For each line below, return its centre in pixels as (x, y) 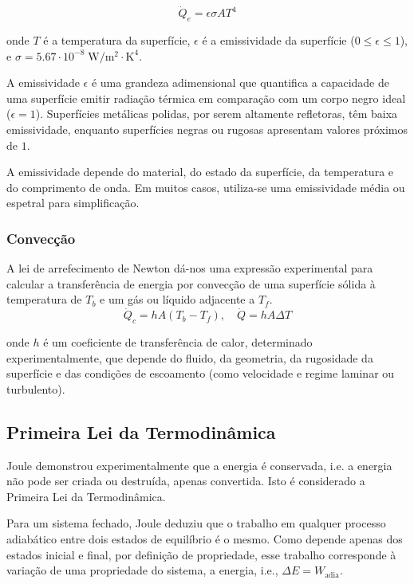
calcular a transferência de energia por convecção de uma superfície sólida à (191, 283)
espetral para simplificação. (73, 203)
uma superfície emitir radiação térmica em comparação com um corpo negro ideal (206, 98)
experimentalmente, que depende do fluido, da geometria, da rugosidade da (190, 357)
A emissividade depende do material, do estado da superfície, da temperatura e (200, 172)
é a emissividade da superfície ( (278, 40)
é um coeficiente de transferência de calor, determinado (178, 341)
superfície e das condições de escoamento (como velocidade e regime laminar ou (201, 373)
